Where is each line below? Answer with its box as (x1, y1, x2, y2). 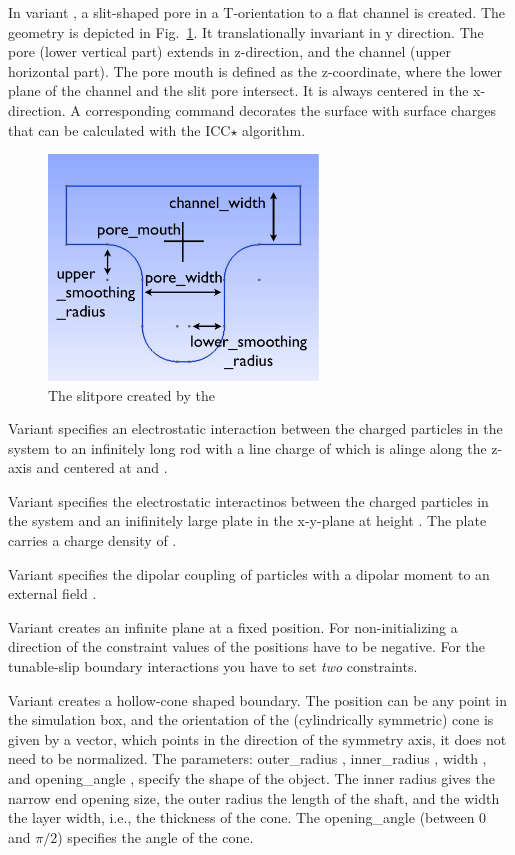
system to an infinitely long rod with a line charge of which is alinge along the (8, 437, 487, 458)
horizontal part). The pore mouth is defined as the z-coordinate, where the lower (8, 60, 502, 81)
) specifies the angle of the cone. (57, 826, 254, 847)
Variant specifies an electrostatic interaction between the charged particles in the (8, 418, 503, 439)
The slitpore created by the (48, 384, 215, 405)
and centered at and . (36, 457, 168, 478)
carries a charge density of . (8, 530, 177, 551)
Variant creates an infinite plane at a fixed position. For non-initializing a (8, 616, 458, 637)
